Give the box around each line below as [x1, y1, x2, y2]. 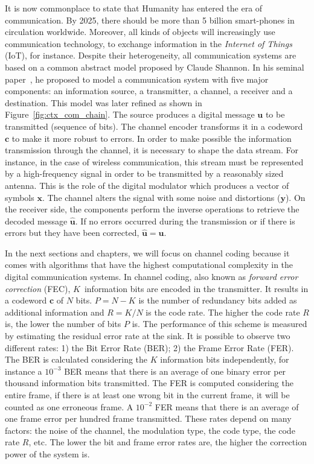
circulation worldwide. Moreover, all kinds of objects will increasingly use [5, 25, 275, 38]
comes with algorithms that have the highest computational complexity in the [5, 258, 293, 271]
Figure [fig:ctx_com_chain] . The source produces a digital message [5, 108, 255, 121]
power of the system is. [5, 447, 90, 460]
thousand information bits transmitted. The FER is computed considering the [5, 377, 293, 389]
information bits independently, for [160, 353, 289, 366]
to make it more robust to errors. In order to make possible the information [11, 132, 292, 144]
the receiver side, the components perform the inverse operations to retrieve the [5, 203, 300, 215]
